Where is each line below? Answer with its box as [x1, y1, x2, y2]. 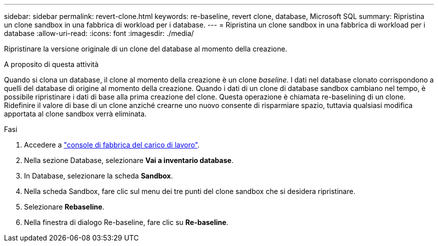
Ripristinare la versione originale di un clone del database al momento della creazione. [4, 44, 287, 53]
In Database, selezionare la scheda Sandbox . [24, 171, 173, 180]
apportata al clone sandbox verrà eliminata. [4, 109, 147, 118]
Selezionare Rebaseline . [24, 202, 104, 211]
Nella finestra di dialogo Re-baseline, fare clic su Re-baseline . [24, 218, 228, 226]
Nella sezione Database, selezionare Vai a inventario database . [24, 156, 233, 164]
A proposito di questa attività [4, 60, 99, 68]
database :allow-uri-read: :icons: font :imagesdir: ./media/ [4, 29, 194, 37]
